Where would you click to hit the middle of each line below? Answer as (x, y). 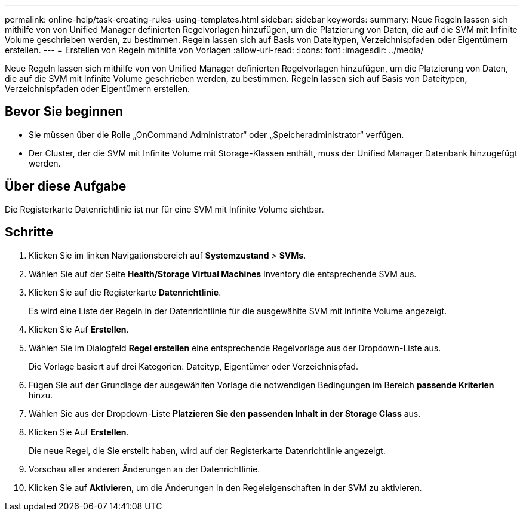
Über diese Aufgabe (66, 186)
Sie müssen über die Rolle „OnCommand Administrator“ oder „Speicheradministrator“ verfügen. (216, 134)
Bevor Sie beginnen (64, 112)
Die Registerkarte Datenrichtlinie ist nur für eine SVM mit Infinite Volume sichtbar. (164, 209)
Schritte (29, 232)
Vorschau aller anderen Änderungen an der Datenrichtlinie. (144, 469)
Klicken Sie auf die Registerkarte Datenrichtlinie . (125, 292)
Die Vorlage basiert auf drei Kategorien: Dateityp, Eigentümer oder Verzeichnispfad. (193, 366)
